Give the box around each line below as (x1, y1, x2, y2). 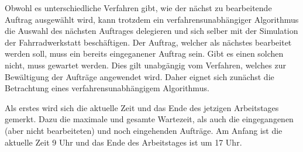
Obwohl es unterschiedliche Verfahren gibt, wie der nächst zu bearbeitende (5, 2, 272, 13)
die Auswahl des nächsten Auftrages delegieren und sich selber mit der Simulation (5, 25, 298, 37)
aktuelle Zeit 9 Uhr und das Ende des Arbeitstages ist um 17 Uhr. (5, 136, 242, 148)
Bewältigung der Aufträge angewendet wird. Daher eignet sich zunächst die (5, 70, 274, 82)
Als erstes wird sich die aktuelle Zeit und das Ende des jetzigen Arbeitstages (5, 101, 279, 113)
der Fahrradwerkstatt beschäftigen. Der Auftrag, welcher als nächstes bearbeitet (5, 36, 292, 48)
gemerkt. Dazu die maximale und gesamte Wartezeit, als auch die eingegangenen (5, 113, 294, 125)
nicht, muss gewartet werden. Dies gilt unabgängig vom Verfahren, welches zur (5, 58, 286, 71)
